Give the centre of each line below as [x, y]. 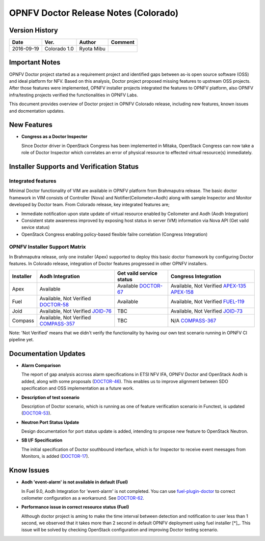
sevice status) [36, 227]
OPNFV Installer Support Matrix [47, 247]
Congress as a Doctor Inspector [54, 137]
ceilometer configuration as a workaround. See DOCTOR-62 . [83, 498]
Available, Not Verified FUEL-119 [208, 301]
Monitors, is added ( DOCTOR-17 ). [55, 456]
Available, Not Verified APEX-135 [208, 286]
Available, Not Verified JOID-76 [76, 311]
